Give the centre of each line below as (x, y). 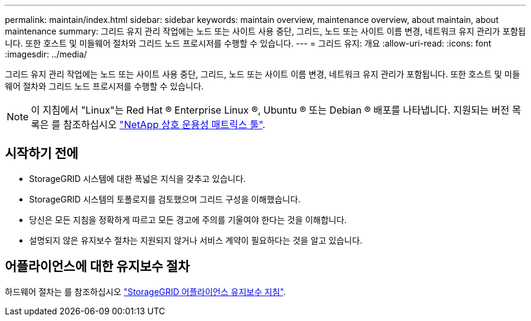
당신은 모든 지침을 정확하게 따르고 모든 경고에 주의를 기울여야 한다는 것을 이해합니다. (188, 219)
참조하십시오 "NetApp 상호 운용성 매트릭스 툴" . (164, 125)
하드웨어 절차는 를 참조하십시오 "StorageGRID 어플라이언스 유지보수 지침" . (145, 291)
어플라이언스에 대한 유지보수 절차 (97, 267)
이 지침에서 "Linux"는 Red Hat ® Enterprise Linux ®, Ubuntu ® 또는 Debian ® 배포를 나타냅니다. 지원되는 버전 (270, 110)
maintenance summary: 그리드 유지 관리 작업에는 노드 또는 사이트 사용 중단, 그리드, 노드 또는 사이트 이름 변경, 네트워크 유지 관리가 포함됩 (265, 31)
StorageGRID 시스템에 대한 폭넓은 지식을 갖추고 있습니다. (138, 178)
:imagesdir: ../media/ (46, 54)
